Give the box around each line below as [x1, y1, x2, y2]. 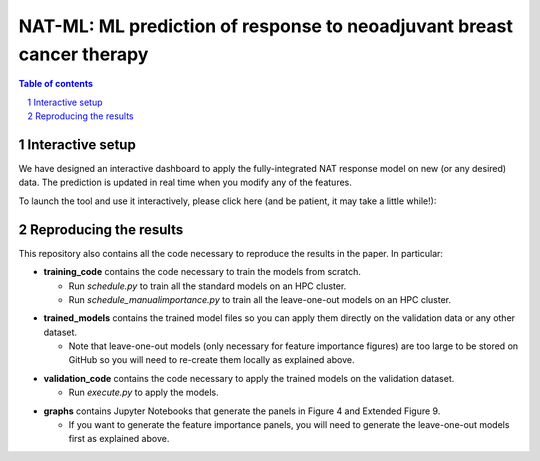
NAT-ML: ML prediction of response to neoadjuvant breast [18, 15, 514, 37]
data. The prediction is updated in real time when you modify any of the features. [18, 176, 352, 189]
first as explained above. [68, 433, 170, 445]
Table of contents [18, 78, 94, 90]
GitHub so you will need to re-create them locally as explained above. [68, 354, 355, 366]
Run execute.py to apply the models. [68, 386, 219, 399]
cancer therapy [18, 43, 149, 65]
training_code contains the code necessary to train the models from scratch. [43, 266, 362, 278]
